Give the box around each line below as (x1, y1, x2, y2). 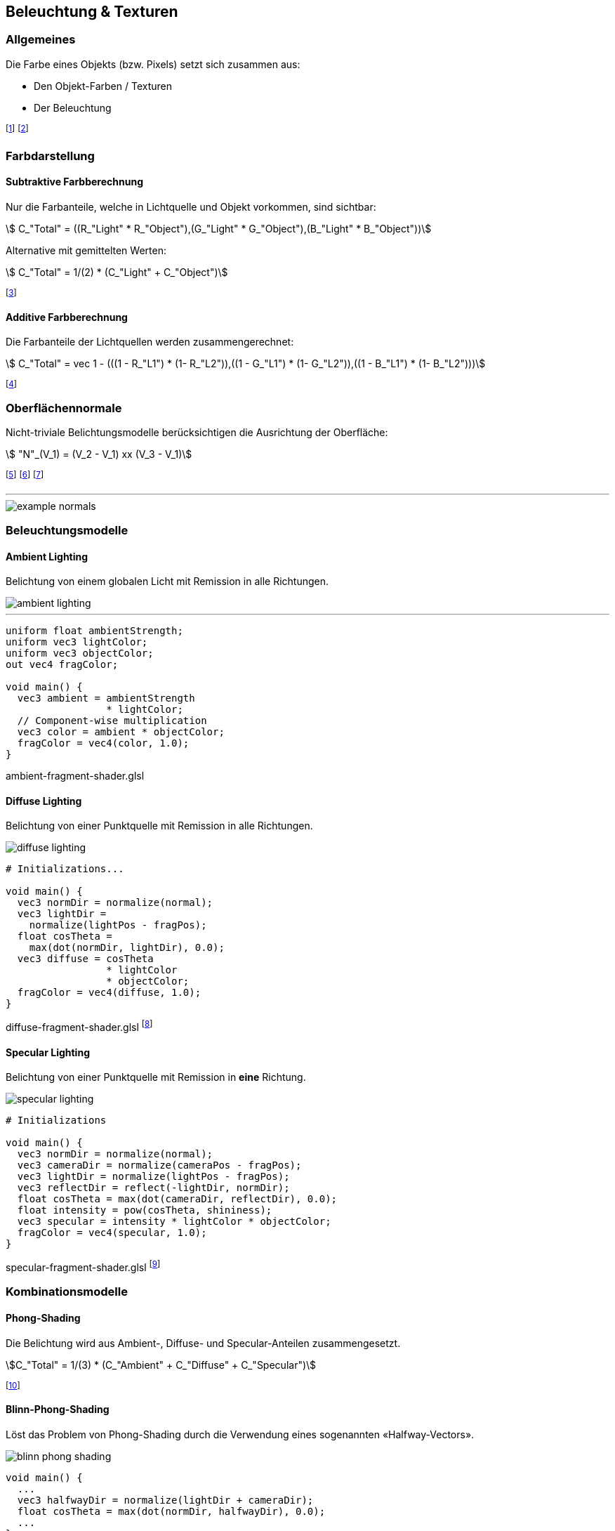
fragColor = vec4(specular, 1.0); (17, 1227, 207, 1239)
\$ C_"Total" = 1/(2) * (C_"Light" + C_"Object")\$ (6, 266, 228, 279)
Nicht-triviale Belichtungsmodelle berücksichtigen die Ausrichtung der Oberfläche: (6, 426, 388, 439)
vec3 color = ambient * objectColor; (17, 726, 225, 738)
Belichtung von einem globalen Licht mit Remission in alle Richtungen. (6, 575, 329, 588)
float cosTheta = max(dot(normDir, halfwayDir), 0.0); (17, 1505, 326, 1517)
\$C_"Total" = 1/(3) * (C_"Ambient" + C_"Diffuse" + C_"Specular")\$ (6, 1358, 317, 1371)
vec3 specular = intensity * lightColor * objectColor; (17, 1216, 331, 1228)
